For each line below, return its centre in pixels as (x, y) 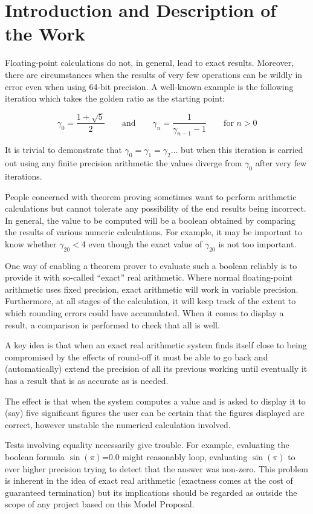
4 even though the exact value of (142, 243)
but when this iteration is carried (242, 150)
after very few (281, 163)
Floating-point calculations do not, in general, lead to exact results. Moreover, (150, 63)
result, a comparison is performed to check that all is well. (112, 324)
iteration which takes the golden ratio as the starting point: (115, 98)
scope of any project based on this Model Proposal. (100, 504)
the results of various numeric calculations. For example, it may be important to (153, 232)
